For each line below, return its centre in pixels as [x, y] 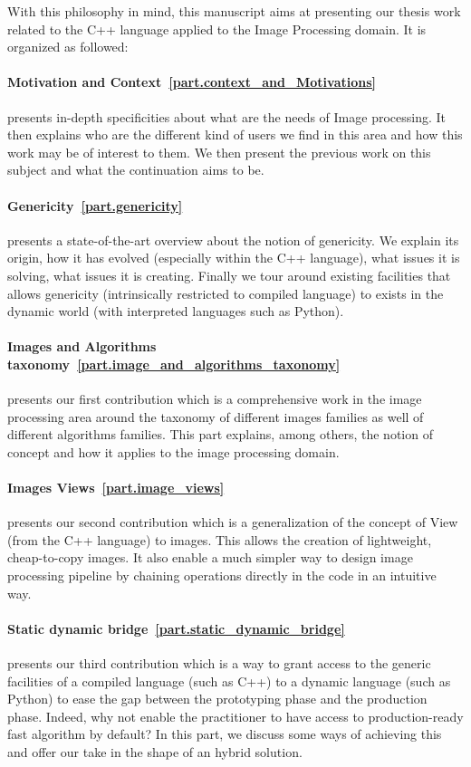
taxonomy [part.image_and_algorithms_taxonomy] [174, 364]
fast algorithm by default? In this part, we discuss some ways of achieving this [225, 734]
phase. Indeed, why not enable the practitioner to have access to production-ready [235, 716]
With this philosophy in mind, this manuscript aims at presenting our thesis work [234, 11]
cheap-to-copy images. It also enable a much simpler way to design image [210, 557]
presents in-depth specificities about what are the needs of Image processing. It [227, 116]
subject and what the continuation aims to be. [136, 170]
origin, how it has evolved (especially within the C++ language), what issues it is [234, 258]
